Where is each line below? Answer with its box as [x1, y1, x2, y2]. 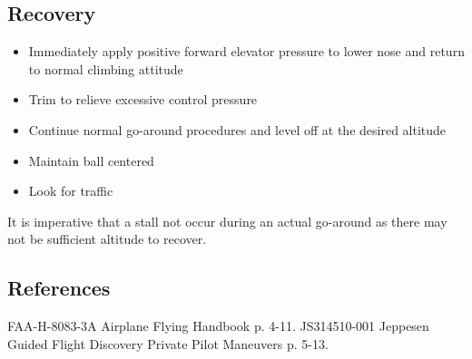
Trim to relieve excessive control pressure [28, 90, 258, 109]
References [7, 274, 111, 302]
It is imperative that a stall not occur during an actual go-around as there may [7, 211, 447, 230]
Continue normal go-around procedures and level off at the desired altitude [28, 120, 447, 139]
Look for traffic [28, 181, 113, 200]
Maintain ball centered [28, 150, 154, 170]
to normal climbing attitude [28, 59, 183, 78]
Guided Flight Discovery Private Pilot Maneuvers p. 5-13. [7, 334, 329, 353]
